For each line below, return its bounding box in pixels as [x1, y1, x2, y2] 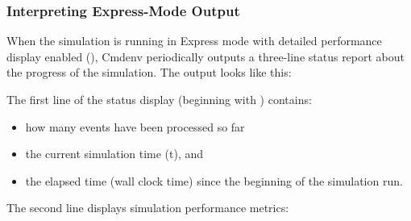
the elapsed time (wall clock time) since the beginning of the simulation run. [25, 172, 403, 189]
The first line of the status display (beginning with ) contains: [6, 91, 312, 107]
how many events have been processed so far [25, 118, 245, 135]
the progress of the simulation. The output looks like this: [6, 64, 292, 81]
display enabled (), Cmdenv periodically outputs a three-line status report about [6, 48, 405, 65]
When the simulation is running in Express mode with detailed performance [6, 32, 382, 49]
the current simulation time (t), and [25, 145, 204, 162]
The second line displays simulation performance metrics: [6, 199, 289, 216]
